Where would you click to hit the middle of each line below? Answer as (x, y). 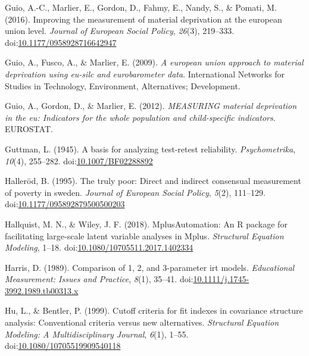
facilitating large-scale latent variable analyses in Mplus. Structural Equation (144, 235)
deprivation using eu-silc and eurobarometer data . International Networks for (145, 74)
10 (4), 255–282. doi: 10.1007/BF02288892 (79, 160)
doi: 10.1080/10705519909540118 (63, 346)
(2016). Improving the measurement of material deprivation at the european (143, 19)
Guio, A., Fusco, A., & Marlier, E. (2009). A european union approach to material (154, 62)
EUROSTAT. (29, 129)
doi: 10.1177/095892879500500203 (65, 204)
